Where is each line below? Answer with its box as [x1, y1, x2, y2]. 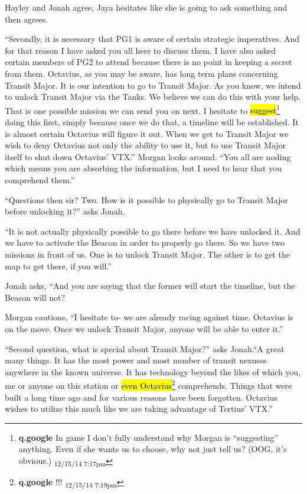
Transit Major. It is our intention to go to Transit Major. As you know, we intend [5, 79, 301, 91]
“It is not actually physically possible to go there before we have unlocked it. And [5, 225, 301, 237]
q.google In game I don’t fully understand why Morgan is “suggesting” [18, 431, 279, 443]
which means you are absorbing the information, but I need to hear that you [5, 162, 282, 174]
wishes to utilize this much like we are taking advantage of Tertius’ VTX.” [5, 402, 273, 415]
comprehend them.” [5, 173, 75, 186]
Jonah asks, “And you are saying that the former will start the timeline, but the [5, 279, 295, 292]
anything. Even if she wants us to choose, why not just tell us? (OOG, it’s [18, 443, 287, 455]
